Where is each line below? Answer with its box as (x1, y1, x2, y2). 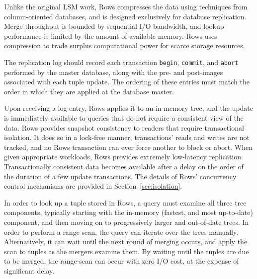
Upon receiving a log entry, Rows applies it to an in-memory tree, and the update (4, 103, 254, 113)
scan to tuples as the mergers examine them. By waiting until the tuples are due (4, 246, 249, 256)
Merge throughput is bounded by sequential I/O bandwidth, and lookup (4, 21, 224, 31)
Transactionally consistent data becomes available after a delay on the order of (4, 161, 244, 171)
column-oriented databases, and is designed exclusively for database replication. (4, 11, 247, 21)
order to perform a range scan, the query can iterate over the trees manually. (4, 226, 239, 237)
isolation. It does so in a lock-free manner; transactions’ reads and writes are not (4, 132, 250, 142)
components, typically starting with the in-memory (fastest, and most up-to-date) (4, 207, 253, 217)
